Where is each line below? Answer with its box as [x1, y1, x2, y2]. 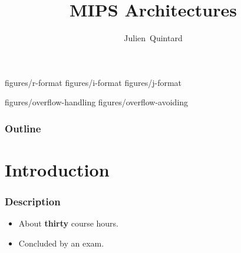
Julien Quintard [124, 32, 183, 44]
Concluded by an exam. [18, 237, 104, 249]
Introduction [5, 157, 110, 181]
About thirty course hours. [18, 217, 119, 229]
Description [5, 194, 61, 209]
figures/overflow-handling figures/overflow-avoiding [5, 96, 189, 108]
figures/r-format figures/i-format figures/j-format [5, 76, 182, 88]
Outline [5, 121, 41, 135]
